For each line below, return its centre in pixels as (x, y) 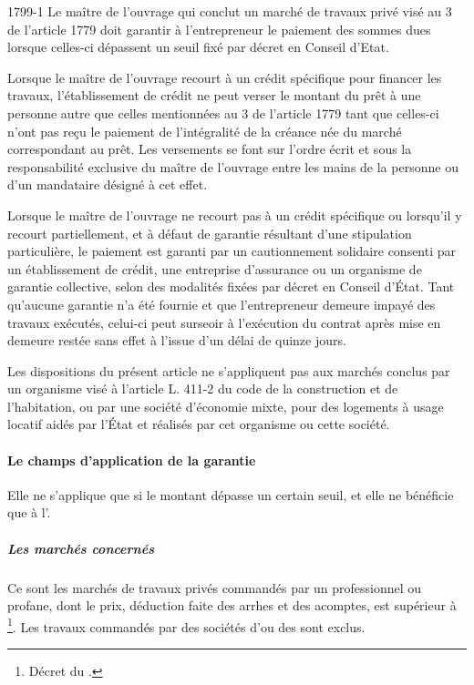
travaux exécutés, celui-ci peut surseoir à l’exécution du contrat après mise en (224, 322)
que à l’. (29, 512)
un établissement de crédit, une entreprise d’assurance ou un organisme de (215, 268)
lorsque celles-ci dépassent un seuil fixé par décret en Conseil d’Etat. (198, 47)
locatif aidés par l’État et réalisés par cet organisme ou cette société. (199, 424)
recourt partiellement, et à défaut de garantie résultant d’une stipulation (210, 233)
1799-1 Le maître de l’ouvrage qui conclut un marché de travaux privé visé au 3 (230, 11)
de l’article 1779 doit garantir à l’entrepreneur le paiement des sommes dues (219, 29)
